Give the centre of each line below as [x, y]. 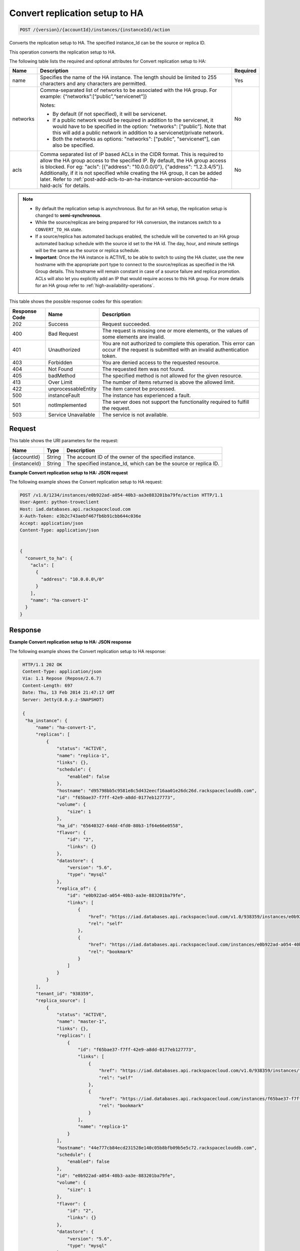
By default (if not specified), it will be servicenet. [110, 114]
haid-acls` [52, 186]
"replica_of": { [77, 889]
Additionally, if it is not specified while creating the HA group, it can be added [131, 173]
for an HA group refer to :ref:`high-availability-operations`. [95, 285]
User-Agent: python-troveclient [59, 502]
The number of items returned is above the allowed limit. [168, 382]
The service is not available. [135, 414]
